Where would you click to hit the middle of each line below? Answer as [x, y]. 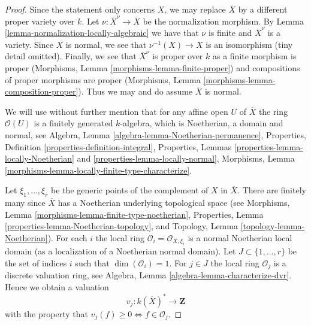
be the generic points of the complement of [130, 190]
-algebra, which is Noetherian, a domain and [202, 123]
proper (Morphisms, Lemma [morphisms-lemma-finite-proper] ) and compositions [153, 67]
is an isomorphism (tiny [249, 44]
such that [92, 262]
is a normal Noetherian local [240, 237]
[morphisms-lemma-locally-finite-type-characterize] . [99, 170]
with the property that [46, 314]
